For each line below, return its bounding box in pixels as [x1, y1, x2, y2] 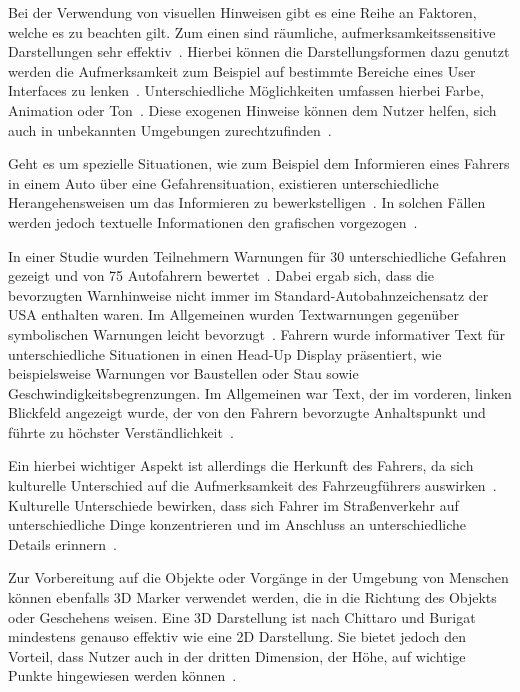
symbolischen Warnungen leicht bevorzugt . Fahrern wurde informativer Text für [8, 323, 505, 344]
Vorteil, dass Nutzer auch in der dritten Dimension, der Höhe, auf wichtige [8, 645, 466, 666]
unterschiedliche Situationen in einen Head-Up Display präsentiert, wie [8, 343, 442, 364]
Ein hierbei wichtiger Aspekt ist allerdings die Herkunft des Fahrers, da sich [8, 455, 474, 476]
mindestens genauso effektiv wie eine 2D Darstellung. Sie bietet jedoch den [8, 626, 467, 647]
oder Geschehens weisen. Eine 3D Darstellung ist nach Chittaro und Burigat [8, 606, 476, 627]
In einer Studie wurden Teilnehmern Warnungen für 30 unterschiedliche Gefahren [8, 245, 507, 266]
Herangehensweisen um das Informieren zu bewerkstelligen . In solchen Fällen [8, 192, 486, 213]
